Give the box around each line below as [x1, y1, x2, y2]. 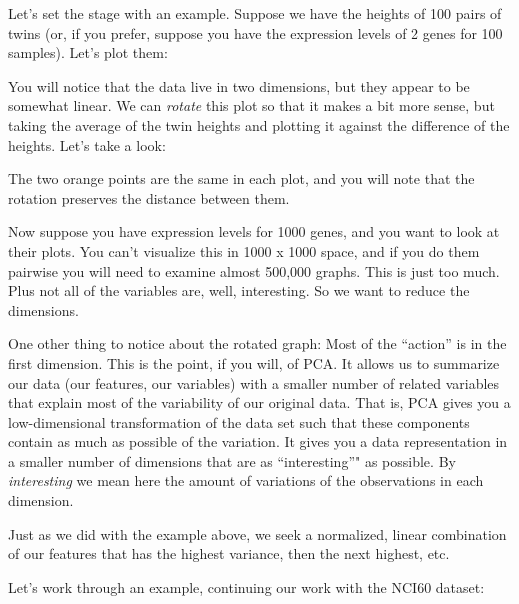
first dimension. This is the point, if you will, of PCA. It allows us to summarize [8, 352, 500, 373]
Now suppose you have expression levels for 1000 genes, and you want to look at [8, 221, 500, 242]
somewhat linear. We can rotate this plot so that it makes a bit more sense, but [8, 95, 495, 116]
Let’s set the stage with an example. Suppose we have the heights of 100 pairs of [8, 3, 502, 23]
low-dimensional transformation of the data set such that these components [8, 411, 470, 432]
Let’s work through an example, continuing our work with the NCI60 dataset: [8, 576, 485, 597]
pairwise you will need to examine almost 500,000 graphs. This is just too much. [8, 260, 500, 281]
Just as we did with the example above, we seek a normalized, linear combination [8, 523, 507, 544]
